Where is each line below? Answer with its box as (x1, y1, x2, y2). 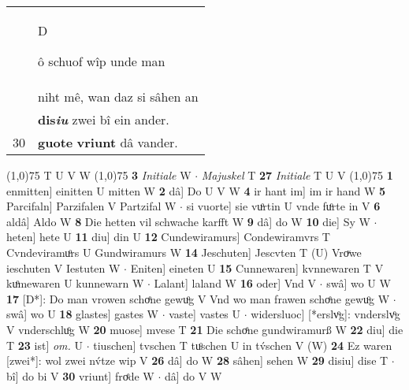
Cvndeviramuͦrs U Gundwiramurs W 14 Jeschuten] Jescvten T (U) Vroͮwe (6, 243, 362, 260)
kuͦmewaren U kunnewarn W (6, 275, 144, 292)
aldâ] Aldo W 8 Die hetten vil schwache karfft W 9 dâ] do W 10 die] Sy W (6, 213, 370, 229)
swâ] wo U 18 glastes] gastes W (6, 306, 158, 322)
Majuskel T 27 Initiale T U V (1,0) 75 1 (201, 167, 393, 183)
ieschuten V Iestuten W (6, 259, 121, 276)
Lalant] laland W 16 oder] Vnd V (154, 275, 316, 292)
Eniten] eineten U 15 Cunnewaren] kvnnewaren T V (130, 259, 384, 276)
